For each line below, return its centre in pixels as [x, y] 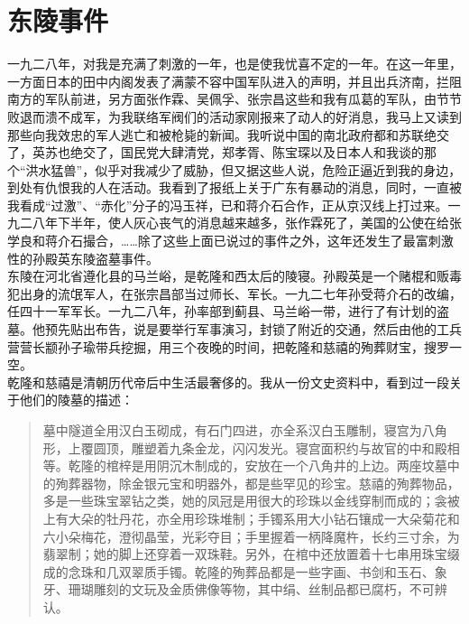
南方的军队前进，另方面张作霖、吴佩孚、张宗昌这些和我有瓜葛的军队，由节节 [234, 99]
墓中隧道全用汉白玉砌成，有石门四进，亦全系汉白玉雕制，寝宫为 [232, 430]
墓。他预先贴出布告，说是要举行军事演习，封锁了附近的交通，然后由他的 [222, 329]
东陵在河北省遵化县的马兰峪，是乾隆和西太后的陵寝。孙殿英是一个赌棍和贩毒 [234, 276]
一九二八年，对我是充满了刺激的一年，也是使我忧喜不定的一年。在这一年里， [234, 64]
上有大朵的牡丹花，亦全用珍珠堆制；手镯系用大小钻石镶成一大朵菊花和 [251, 518]
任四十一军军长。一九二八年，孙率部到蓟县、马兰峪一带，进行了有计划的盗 [228, 311]
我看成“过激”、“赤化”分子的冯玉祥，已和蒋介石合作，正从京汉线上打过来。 [228, 205]
